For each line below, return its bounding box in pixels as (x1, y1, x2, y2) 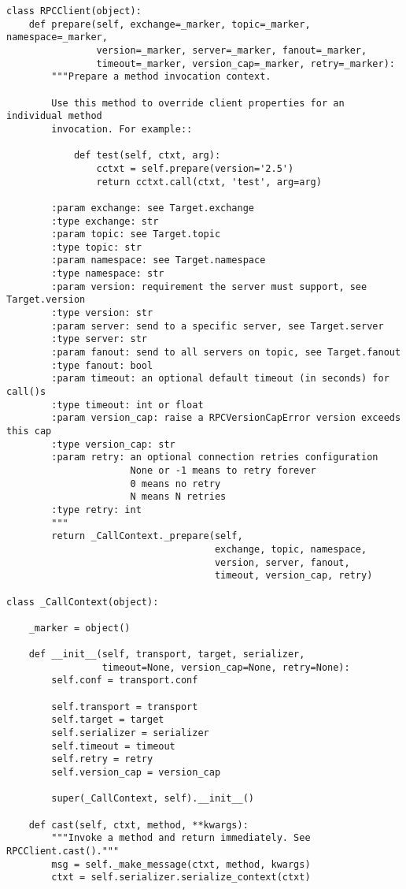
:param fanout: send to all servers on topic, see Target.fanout (51, 347, 401, 359)
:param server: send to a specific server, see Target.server (51, 320, 384, 332)
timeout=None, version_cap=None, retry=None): (101, 661, 350, 673)
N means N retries (130, 491, 227, 503)
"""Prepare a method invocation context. (51, 71, 271, 83)
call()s (6, 386, 46, 398)
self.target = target (51, 714, 164, 726)
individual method (6, 110, 102, 122)
